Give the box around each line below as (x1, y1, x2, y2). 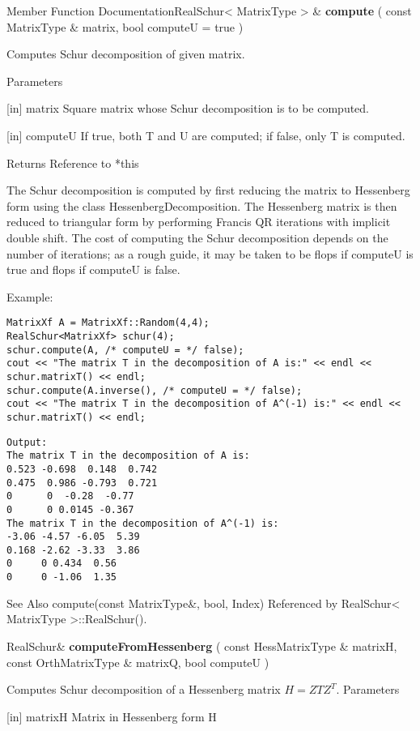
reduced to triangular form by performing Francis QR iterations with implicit (6, 213, 391, 230)
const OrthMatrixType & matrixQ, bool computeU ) (6, 653, 269, 670)
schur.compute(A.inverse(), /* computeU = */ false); (6, 384, 303, 396)
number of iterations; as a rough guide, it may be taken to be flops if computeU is (6, 245, 414, 262)
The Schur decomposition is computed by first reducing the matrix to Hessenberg (6, 182, 410, 199)
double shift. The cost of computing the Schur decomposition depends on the (6, 229, 388, 246)
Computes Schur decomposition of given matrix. (6, 45, 245, 62)
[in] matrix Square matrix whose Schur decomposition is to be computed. (6, 100, 370, 117)
